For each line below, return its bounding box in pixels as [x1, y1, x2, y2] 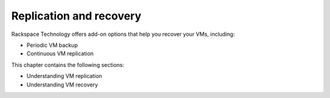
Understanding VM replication [26, 72, 103, 80]
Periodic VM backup [26, 41, 78, 49]
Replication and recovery [11, 9, 142, 23]
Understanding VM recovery [26, 81, 98, 88]
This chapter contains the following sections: [11, 61, 125, 68]
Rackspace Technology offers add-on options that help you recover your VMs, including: [11, 30, 235, 38]
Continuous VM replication [26, 50, 94, 57]
